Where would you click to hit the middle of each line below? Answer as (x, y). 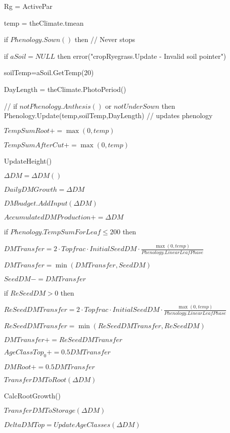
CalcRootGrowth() (32, 395)
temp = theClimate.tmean (44, 22)
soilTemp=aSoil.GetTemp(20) (49, 72)
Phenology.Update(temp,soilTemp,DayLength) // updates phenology (108, 115)
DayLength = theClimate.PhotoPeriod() (65, 89)
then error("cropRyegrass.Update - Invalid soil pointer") (141, 56)
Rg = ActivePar (28, 6)
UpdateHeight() (28, 160)
